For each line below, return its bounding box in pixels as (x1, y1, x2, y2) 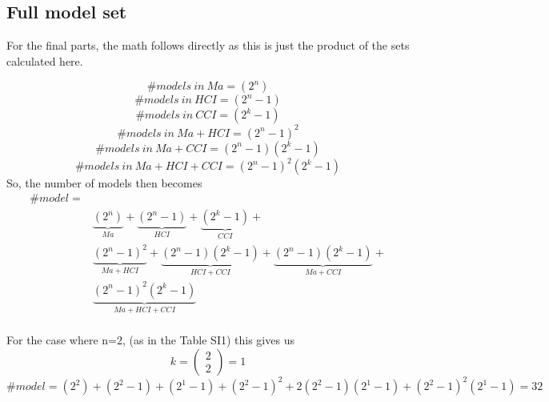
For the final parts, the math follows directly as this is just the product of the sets (6, 37, 410, 54)
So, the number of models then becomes (6, 175, 202, 191)
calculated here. (6, 52, 83, 69)
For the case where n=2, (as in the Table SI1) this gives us (6, 332, 295, 348)
